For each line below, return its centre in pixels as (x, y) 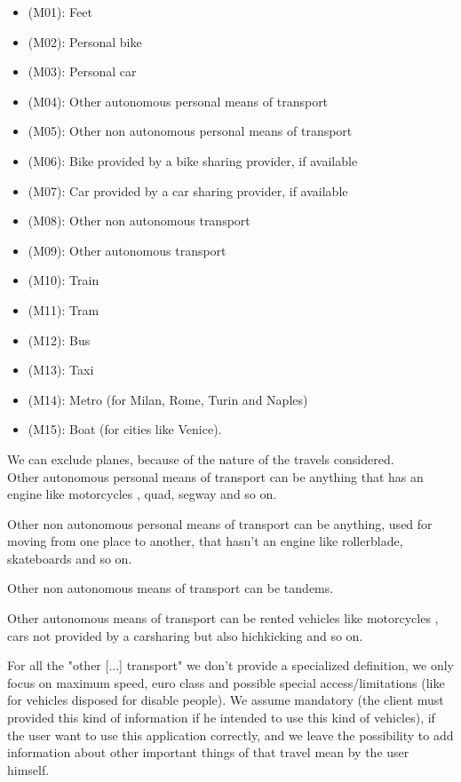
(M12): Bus (59, 340)
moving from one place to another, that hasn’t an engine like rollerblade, (205, 541)
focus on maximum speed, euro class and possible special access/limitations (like (226, 682)
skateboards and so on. (70, 558)
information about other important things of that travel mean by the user (208, 752)
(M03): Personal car (82, 71)
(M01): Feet (60, 12)
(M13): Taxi (61, 370)
